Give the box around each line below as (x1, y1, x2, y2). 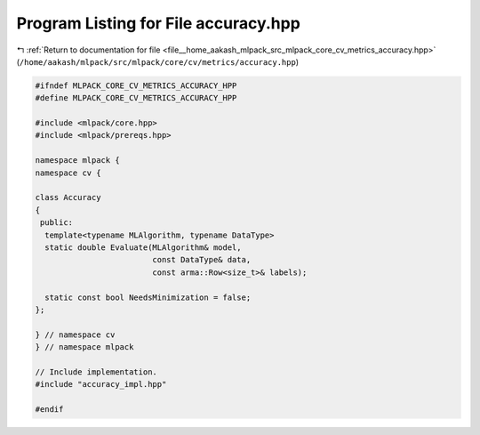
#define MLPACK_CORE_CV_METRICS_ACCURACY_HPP (35, 93, 237, 103)
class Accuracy (35, 192, 101, 203)
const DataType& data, (152, 254, 252, 265)
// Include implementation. (35, 367, 157, 377)
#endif (35, 405, 64, 415)
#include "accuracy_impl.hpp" (35, 379, 167, 390)
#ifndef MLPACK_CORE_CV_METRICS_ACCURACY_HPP (35, 80, 237, 91)
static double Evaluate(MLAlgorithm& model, (44, 243, 242, 253)
